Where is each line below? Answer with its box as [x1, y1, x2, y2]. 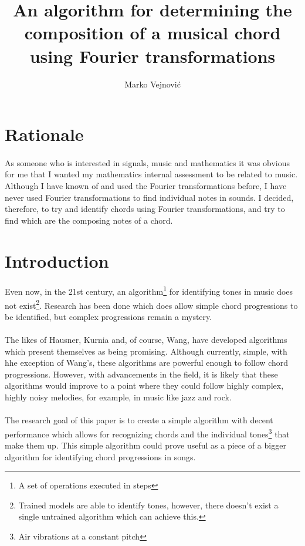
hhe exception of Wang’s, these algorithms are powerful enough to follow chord [5, 356, 289, 369]
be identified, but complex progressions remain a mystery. [5, 310, 212, 322]
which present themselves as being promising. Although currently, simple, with [5, 345, 287, 357]
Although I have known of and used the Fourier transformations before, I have [5, 180, 287, 192]
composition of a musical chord [24, 21, 281, 45]
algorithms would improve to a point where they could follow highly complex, [5, 379, 284, 392]
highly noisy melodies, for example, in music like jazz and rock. [5, 391, 232, 403]
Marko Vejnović [124, 77, 181, 90]
